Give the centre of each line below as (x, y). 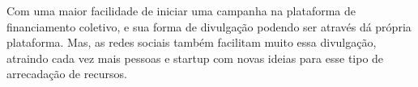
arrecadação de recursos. (67, 74)
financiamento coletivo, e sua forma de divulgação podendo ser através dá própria (209, 26)
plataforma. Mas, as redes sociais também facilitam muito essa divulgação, (192, 42)
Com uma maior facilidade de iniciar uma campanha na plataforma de (181, 10)
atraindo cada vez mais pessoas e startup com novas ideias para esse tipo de (195, 58)
